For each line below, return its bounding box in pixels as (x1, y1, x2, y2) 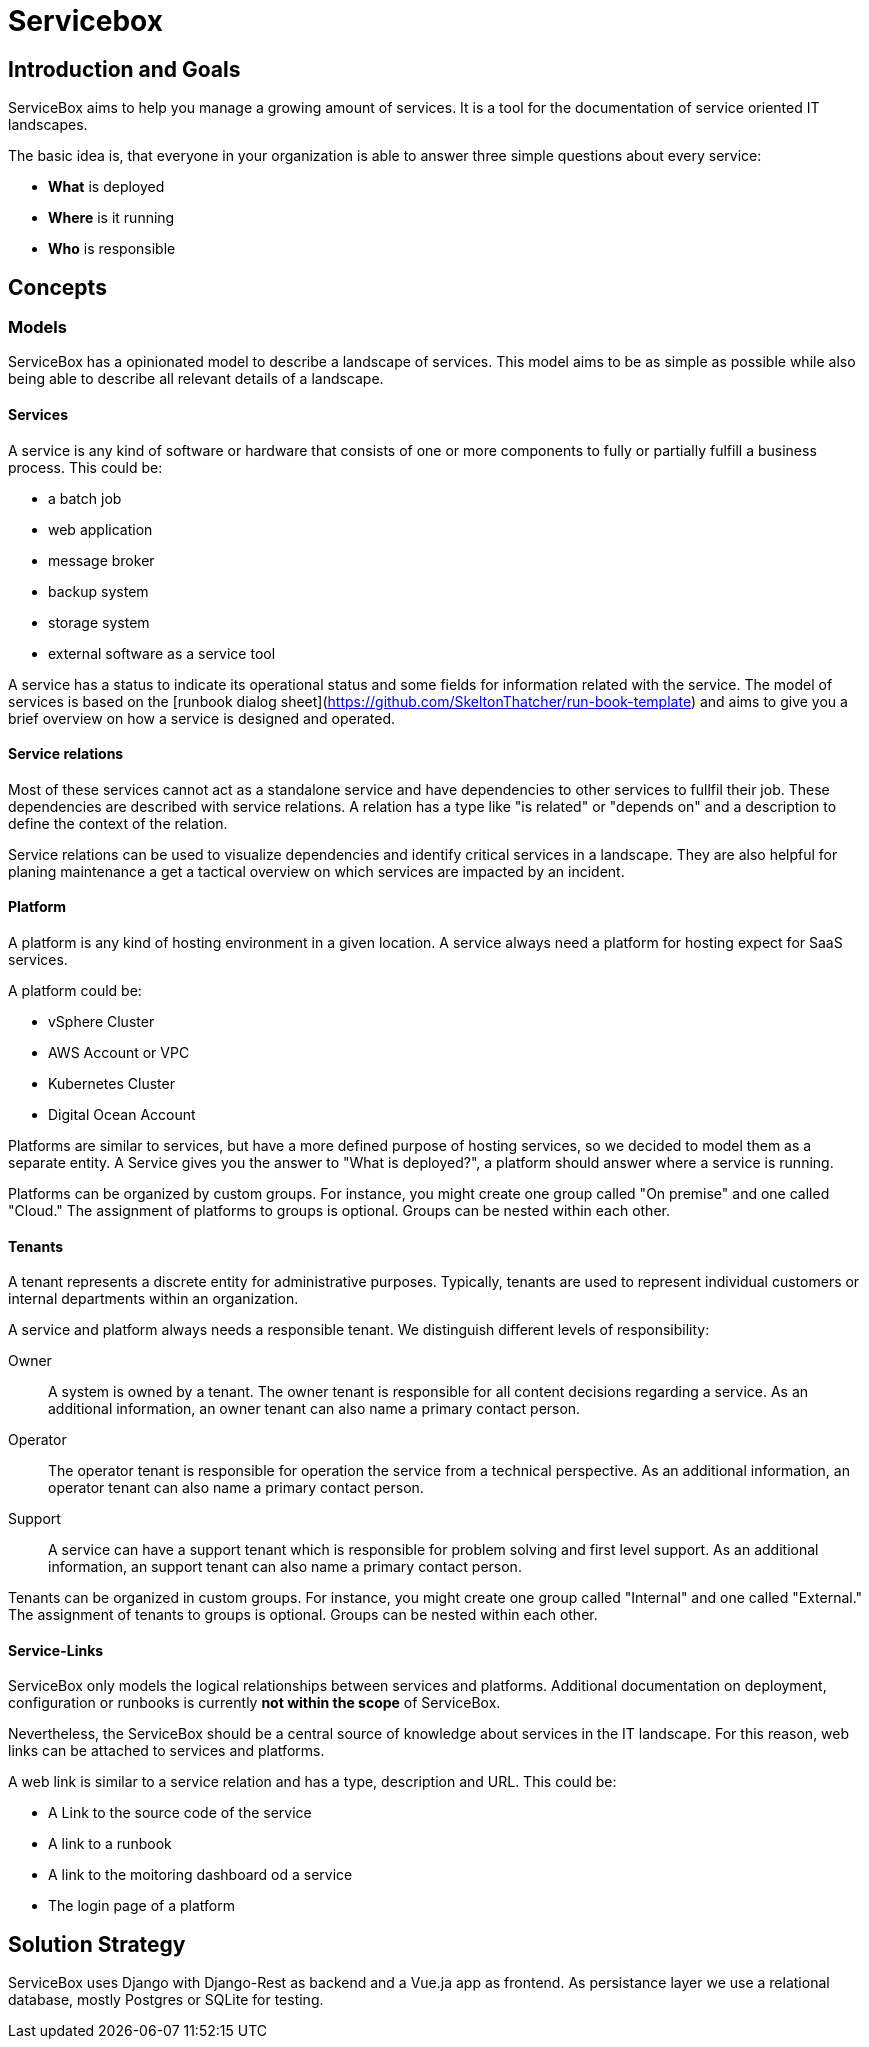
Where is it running (48, 209, 175, 227)
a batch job (48, 489, 122, 507)
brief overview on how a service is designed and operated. (8, 709, 396, 727)
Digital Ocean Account (48, 1106, 196, 1124)
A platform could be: (8, 982, 142, 1000)
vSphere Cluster (48, 1013, 155, 1031)
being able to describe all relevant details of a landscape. (8, 370, 384, 388)
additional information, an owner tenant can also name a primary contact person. (48, 1400, 581, 1418)
